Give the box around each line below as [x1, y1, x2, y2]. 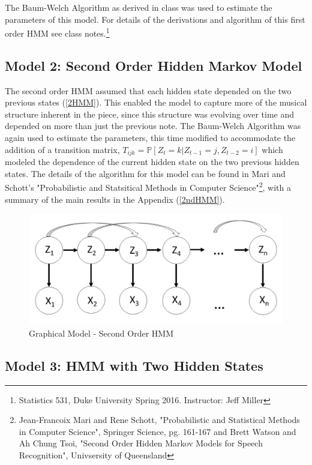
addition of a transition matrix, [5, 143, 120, 155]
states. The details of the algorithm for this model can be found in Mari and [5, 167, 286, 179]
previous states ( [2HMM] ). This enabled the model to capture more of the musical [5, 96, 307, 109]
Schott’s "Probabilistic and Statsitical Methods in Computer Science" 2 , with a [5, 179, 291, 193]
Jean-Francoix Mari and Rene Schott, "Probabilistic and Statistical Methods [19, 413, 300, 426]
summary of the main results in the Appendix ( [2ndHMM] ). [5, 193, 225, 205]
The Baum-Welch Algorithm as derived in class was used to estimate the [5, 1, 272, 13]
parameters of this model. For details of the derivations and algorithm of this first [5, 13, 305, 25]
